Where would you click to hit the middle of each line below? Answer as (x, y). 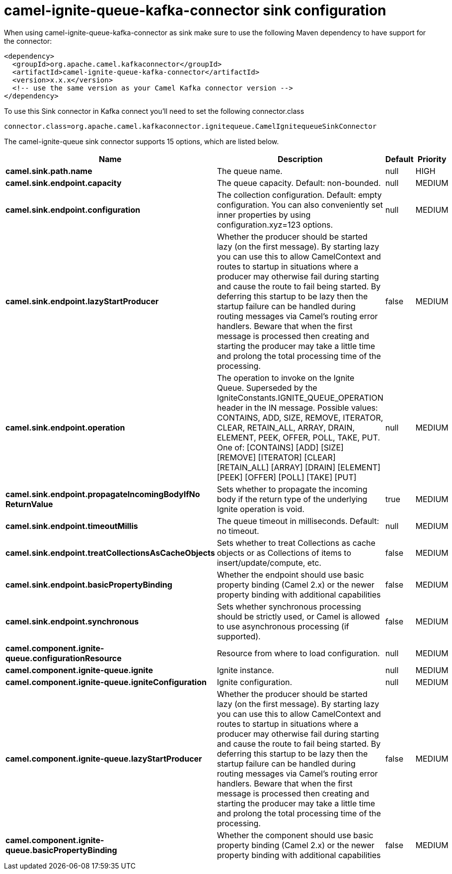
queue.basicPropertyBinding (61, 850)
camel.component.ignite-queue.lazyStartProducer (104, 758)
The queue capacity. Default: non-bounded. (299, 183)
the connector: (28, 41)
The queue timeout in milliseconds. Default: (298, 521)
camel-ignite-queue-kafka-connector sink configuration (195, 10)
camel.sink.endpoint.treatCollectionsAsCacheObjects (110, 553)
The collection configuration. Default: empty (299, 195)
